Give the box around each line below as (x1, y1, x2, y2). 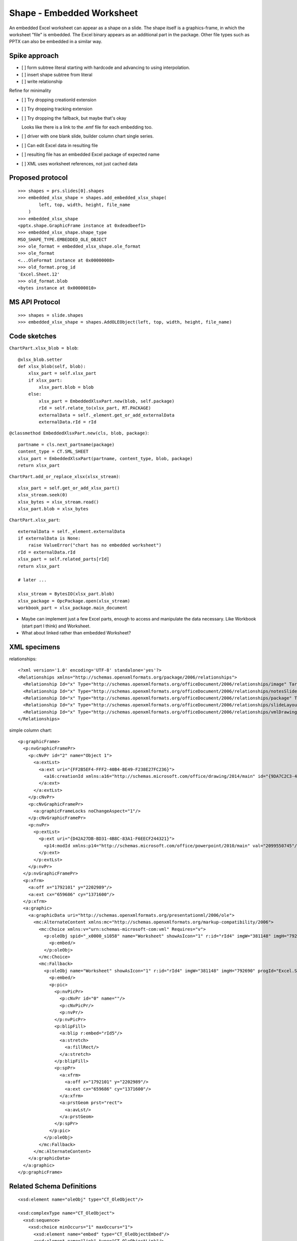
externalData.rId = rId (39, 419, 97, 425)
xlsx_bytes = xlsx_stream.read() (18, 499, 99, 505)
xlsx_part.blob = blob (39, 385, 94, 390)
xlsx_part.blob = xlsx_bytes (18, 506, 89, 511)
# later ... (18, 577, 47, 583)
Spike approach (9, 52, 59, 60)
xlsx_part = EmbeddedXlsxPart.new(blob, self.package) (39, 398, 175, 404)
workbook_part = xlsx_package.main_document (18, 605, 128, 611)
